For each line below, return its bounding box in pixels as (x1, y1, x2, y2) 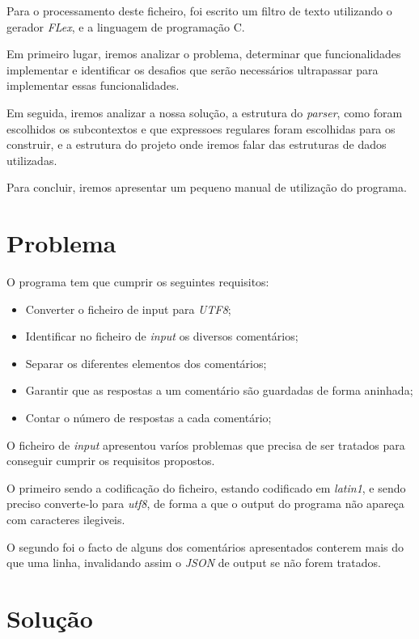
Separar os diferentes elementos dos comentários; (25, 354, 267, 371)
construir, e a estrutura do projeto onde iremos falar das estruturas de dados (6, 136, 387, 153)
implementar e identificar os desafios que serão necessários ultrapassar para (6, 61, 379, 78)
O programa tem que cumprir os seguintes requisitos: (6, 273, 269, 290)
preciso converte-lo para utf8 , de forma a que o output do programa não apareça (6, 495, 404, 512)
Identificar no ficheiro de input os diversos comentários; (25, 328, 298, 345)
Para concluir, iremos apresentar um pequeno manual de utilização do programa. (6, 179, 407, 196)
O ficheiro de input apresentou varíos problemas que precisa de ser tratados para (6, 436, 405, 453)
